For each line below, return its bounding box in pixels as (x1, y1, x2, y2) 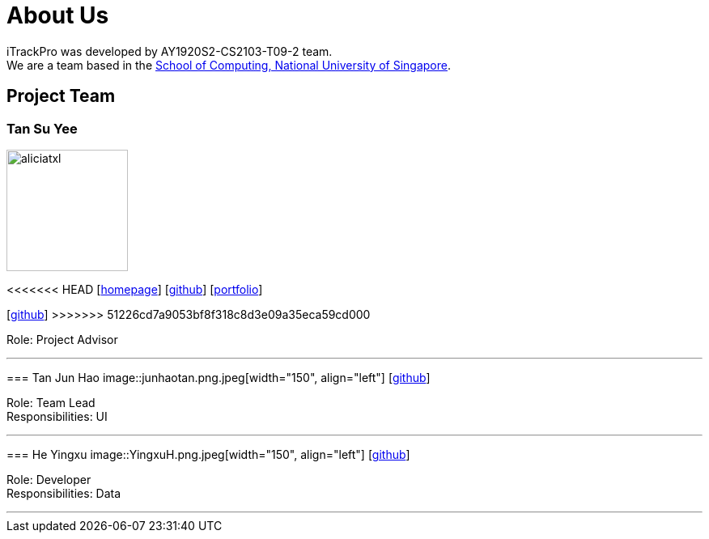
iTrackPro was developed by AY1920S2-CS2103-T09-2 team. (6, 44, 333, 58)
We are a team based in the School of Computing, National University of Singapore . (6, 57, 452, 72)
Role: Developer (6, 472, 91, 486)
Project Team (6, 86, 116, 107)
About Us (6, 2, 109, 29)
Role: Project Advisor (6, 332, 118, 346)
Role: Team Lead (6, 395, 96, 410)
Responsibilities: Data (6, 486, 121, 500)
